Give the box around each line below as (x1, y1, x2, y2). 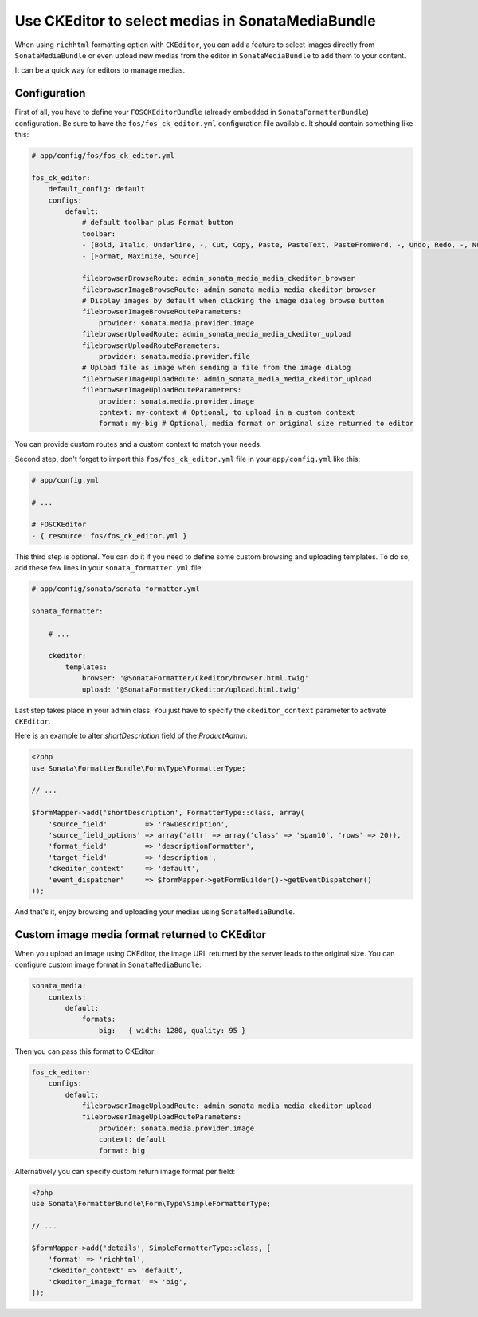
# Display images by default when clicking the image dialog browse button (81, 296, 385, 306)
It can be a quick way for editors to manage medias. (14, 65, 186, 75)
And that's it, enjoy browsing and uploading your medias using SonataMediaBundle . (14, 906, 296, 917)
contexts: (48, 992, 87, 1001)
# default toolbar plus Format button (81, 218, 234, 227)
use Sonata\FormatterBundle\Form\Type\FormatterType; (31, 763, 246, 773)
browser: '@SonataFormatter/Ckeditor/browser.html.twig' (81, 674, 309, 683)
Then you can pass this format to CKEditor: (14, 1046, 157, 1056)
